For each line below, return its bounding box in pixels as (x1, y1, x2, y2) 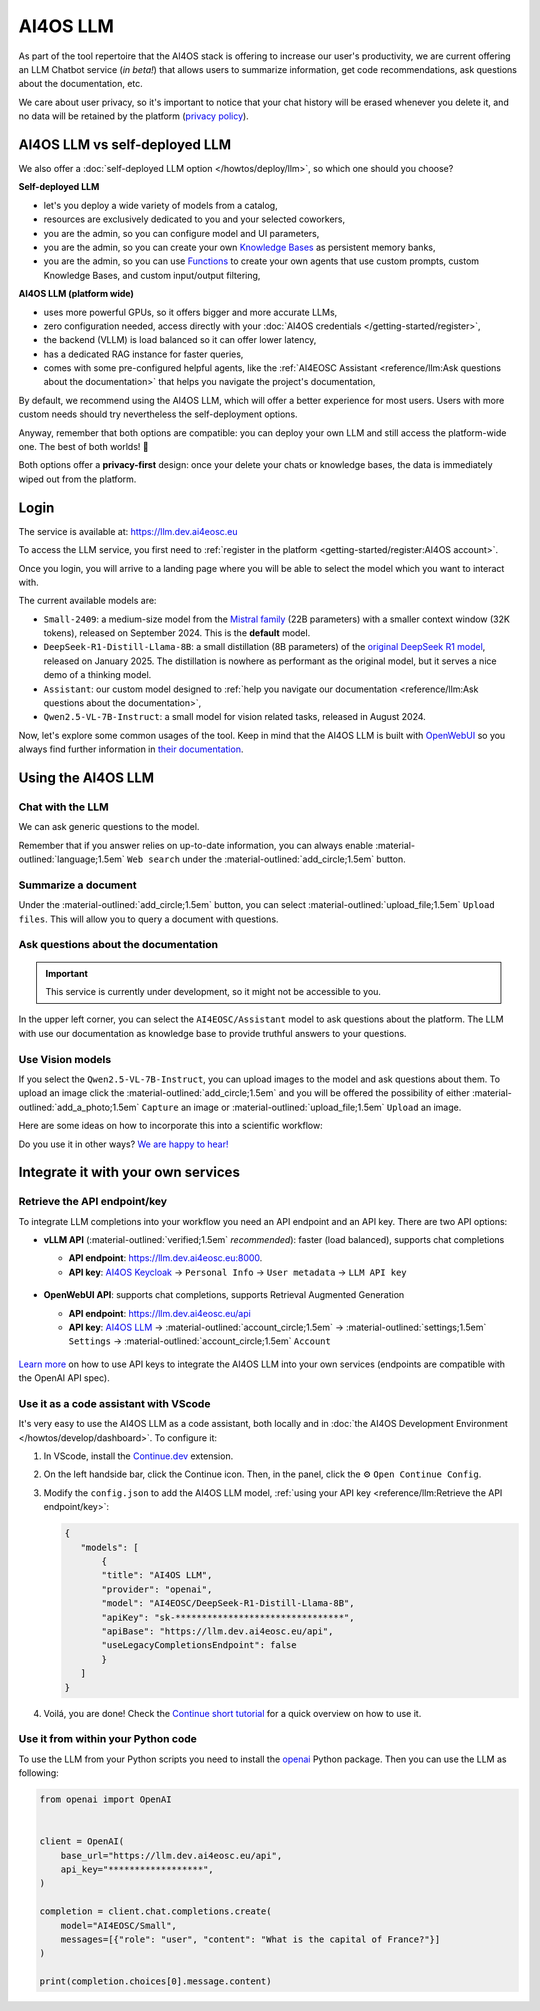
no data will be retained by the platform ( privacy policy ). (18, 110, 249, 122)
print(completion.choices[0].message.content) (39, 1976, 272, 1987)
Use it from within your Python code (18, 1732, 197, 1746)
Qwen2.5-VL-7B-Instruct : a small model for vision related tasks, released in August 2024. (43, 711, 427, 723)
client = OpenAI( (39, 1836, 125, 1847)
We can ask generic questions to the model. (18, 821, 200, 833)
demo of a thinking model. (43, 669, 152, 681)
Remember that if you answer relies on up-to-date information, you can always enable (18, 839, 374, 851)
